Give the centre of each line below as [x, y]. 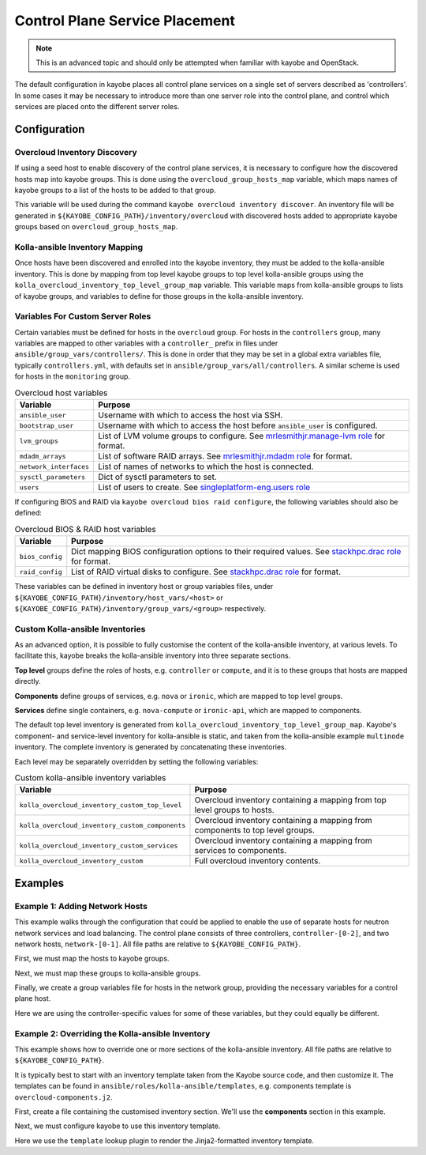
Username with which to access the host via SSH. [191, 415]
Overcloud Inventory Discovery [76, 152]
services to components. [241, 851]
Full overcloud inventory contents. [258, 861]
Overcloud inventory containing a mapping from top [290, 800]
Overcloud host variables [61, 393]
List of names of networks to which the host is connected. [206, 466]
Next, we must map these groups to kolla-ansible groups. [108, 973]
